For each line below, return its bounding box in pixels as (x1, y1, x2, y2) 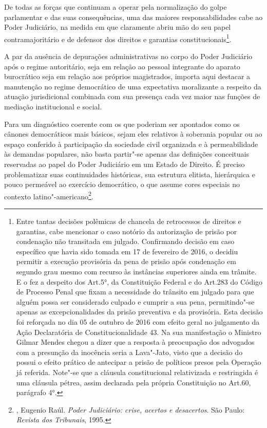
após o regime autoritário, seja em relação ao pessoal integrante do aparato (4, 61, 240, 71)
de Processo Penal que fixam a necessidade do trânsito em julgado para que (16, 286, 254, 297)
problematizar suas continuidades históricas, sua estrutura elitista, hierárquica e (4, 169, 255, 179)
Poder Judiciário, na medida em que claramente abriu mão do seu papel (4, 22, 231, 32)
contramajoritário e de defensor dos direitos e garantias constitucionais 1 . (4, 32, 232, 44)
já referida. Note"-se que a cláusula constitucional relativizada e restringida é (16, 366, 258, 377)
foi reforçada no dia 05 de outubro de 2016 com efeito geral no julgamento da (16, 316, 260, 327)
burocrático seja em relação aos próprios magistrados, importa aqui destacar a (4, 71, 251, 82)
